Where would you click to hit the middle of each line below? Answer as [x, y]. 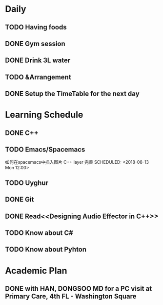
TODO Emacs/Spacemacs [45, 150]
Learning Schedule [44, 115]
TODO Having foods [36, 27]
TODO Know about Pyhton [46, 249]
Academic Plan [36, 270]
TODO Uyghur [27, 183]
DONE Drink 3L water [38, 61]
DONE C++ [22, 133]
